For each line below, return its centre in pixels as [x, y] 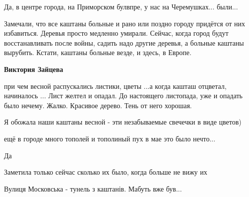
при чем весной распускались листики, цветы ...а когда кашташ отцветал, [115, 86]
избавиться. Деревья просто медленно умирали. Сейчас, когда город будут [116, 33]
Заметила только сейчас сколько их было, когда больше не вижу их [106, 172]
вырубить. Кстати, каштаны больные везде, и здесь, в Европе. [98, 52]
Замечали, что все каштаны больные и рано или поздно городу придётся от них [125, 23]
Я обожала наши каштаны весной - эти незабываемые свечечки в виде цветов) [123, 122]
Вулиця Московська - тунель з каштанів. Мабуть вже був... [93, 188]
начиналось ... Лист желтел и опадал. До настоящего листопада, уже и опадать [123, 96]
